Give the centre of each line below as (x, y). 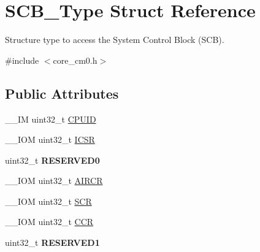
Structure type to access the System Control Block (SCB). (115, 40)
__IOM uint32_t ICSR (50, 139)
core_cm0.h (75, 60)
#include (22, 60)
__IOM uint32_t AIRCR (54, 181)
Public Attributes (62, 93)
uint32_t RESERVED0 (52, 160)
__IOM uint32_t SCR (48, 201)
